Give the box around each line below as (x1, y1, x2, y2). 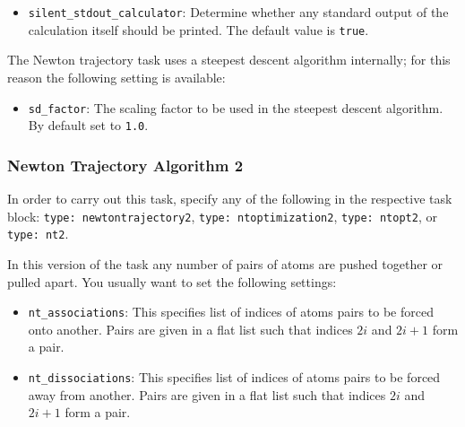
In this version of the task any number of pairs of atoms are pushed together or (7, 254, 443, 273)
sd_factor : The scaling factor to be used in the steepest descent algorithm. (28, 98, 443, 117)
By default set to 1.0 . (28, 116, 149, 135)
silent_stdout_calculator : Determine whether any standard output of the (28, 3, 449, 21)
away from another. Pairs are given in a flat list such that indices (28, 385, 386, 404)
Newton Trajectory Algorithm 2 (7, 153, 244, 176)
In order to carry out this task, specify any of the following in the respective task (7, 189, 452, 208)
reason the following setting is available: (7, 67, 226, 86)
